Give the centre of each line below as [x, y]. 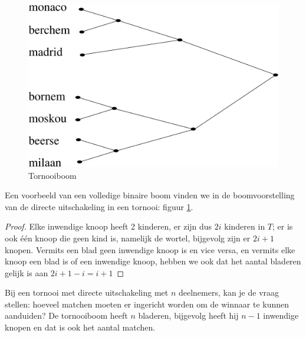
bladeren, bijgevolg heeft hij [188, 315]
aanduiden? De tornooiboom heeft [66, 315]
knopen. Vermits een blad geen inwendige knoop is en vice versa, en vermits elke [150, 249]
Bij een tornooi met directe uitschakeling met [87, 292]
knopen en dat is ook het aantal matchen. [80, 327]
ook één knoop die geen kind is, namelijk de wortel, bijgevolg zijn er [128, 238]
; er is [283, 226]
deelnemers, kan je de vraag [229, 292]
